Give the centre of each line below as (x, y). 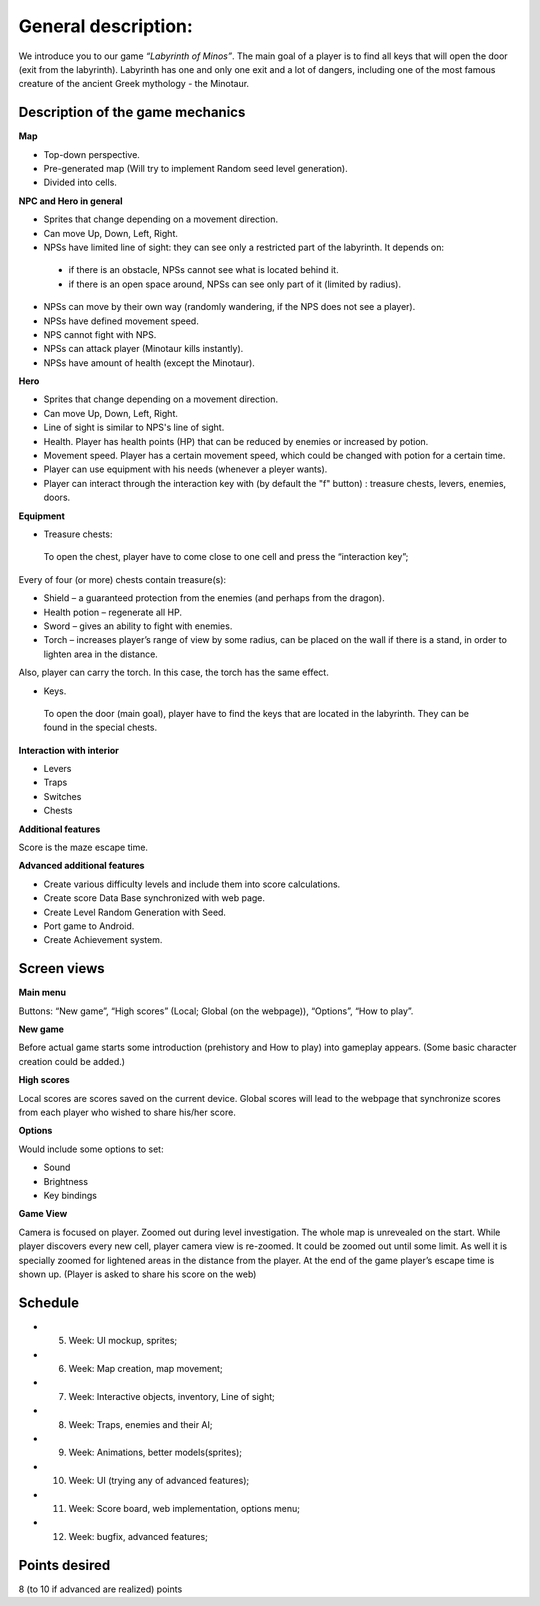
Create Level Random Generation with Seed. (135, 912)
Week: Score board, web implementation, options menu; (184, 1508)
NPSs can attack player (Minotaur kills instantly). (143, 349)
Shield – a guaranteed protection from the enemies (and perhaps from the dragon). (214, 598)
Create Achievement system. (103, 940)
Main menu (42, 992)
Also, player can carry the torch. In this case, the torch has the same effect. (173, 672)
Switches (62, 796)
